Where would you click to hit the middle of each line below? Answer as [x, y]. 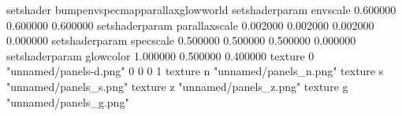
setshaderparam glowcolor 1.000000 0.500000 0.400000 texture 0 [160, 55]
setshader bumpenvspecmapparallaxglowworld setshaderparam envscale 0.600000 [201, 9]
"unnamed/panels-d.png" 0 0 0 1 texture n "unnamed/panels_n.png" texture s [195, 71]
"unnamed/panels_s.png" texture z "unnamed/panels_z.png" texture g [177, 86]
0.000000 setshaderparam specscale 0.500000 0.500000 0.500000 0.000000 [181, 40]
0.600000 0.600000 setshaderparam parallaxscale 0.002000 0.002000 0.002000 [190, 25]
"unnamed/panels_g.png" [68, 101]
